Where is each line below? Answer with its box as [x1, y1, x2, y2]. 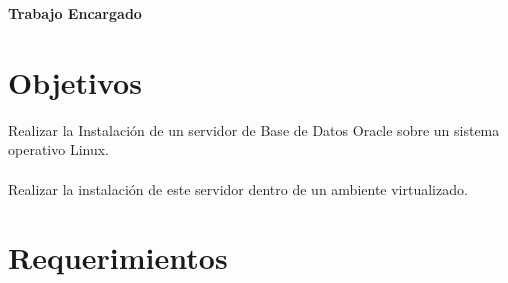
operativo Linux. [8, 139, 109, 160]
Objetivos [8, 61, 142, 102]
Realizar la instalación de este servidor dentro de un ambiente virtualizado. [8, 178, 468, 199]
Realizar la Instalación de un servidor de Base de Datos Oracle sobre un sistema [8, 119, 500, 140]
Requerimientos [8, 237, 228, 278]
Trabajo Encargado [8, 3, 142, 23]
